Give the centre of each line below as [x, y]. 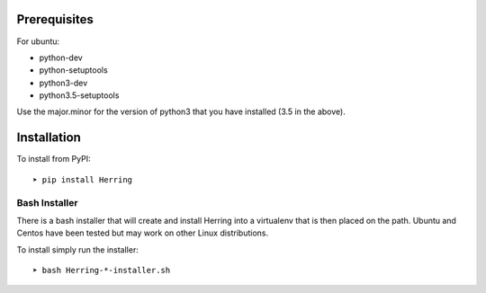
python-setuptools [73, 70]
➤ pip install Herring [83, 179]
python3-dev [63, 83]
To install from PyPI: [54, 159]
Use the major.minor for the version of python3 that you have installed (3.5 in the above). [181, 111]
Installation [49, 138]
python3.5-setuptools [79, 95]
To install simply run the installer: [77, 249]
